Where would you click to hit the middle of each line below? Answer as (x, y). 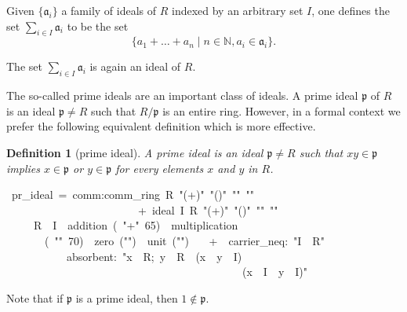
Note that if (35, 297)
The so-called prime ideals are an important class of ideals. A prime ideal (182, 95)
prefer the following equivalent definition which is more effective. (161, 126)
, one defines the (351, 10)
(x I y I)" (275, 272)
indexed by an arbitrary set (237, 10)
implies (23, 168)
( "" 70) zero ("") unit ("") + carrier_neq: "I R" (184, 240)
